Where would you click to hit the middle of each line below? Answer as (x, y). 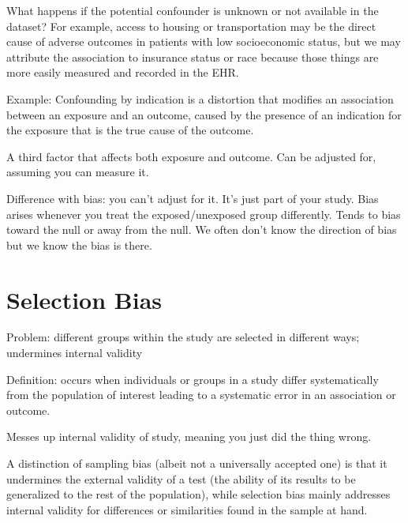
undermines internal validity (75, 353)
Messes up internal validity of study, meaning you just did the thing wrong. (189, 436)
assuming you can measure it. (78, 172)
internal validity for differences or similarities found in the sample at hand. (187, 509)
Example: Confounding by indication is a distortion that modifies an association (200, 98)
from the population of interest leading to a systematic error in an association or (201, 395)
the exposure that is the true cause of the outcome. (130, 130)
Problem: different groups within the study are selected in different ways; (183, 337)
